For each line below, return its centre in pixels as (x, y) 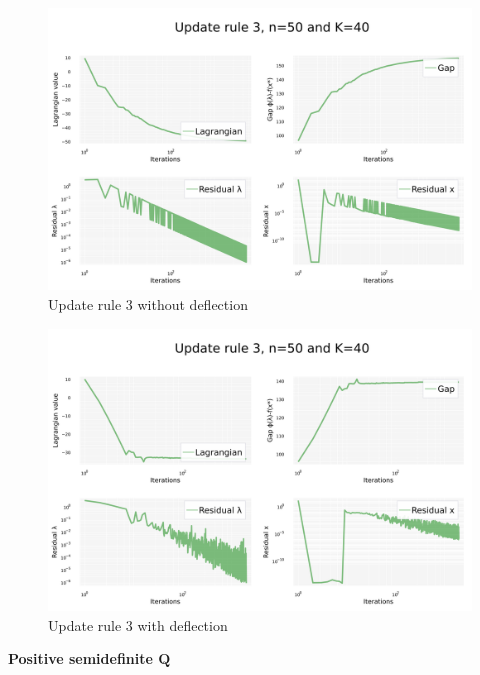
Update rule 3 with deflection (138, 624)
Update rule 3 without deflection (148, 303)
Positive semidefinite (80, 658)
